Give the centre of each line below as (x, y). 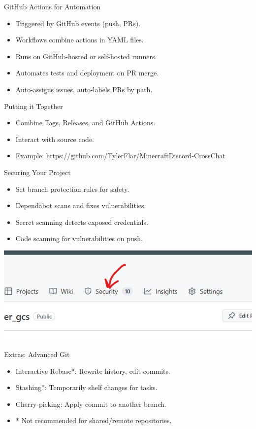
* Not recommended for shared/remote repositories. (94, 420)
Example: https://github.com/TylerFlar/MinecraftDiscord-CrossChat (120, 156)
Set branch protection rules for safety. (72, 189)
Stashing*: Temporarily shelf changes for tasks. (86, 387)
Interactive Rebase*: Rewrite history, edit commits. (93, 371)
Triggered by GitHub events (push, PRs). (78, 23)
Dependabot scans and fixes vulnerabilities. (81, 205)
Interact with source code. (55, 139)
